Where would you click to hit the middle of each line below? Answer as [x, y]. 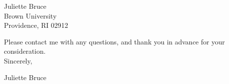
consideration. [25, 51]
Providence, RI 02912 [36, 25]
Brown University [30, 15]
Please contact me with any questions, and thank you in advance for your [114, 41]
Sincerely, [18, 60]
